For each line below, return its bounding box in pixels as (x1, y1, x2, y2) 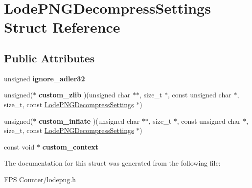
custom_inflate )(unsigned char (38, 115, 140, 126)
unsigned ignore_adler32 (4, 73, 85, 83)
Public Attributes (4, 50, 95, 65)
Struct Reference (4, 17, 120, 37)
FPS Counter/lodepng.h (4, 174, 76, 184)
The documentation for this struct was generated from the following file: (4, 158, 221, 168)
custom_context (42, 141, 99, 151)
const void (4, 141, 35, 151)
